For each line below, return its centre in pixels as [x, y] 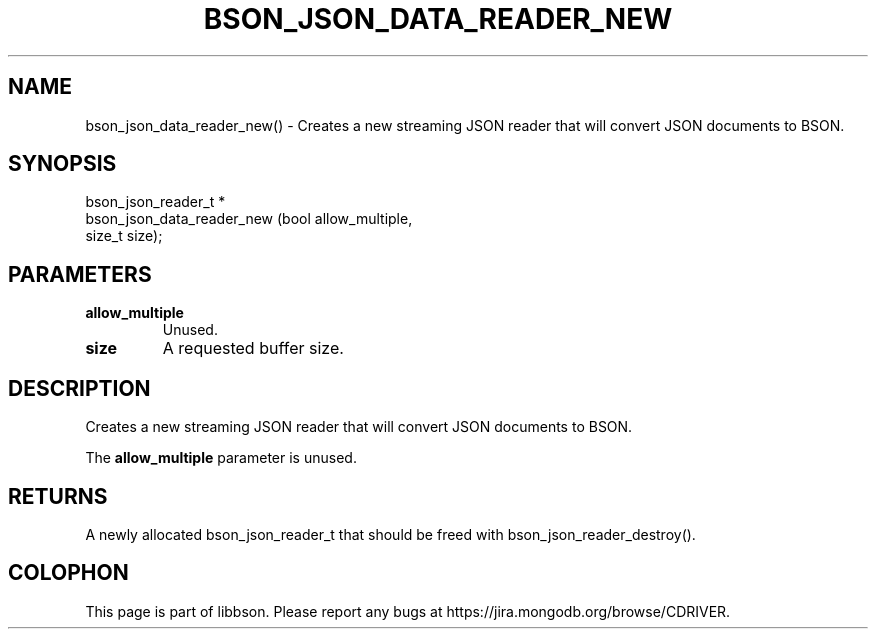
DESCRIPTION [79, 388]
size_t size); [124, 236]
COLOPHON [68, 573]
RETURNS [58, 496]
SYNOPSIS [62, 164]
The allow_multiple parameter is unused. [221, 458]
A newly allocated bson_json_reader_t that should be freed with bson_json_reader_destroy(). [390, 534]
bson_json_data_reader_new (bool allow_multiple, [249, 219]
